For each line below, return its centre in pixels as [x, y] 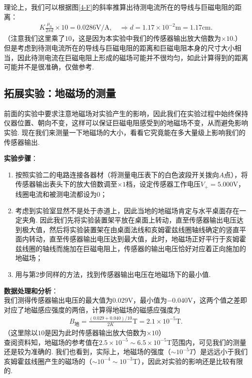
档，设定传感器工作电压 [163, 184]
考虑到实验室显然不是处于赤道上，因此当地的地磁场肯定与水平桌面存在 [127, 210]
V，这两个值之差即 [217, 300]
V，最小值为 [147, 300]
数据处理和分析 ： [31, 290]
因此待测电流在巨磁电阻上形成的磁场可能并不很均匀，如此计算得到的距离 [133, 57]
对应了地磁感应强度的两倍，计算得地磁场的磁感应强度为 [92, 309]
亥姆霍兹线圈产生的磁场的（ [48, 361]
